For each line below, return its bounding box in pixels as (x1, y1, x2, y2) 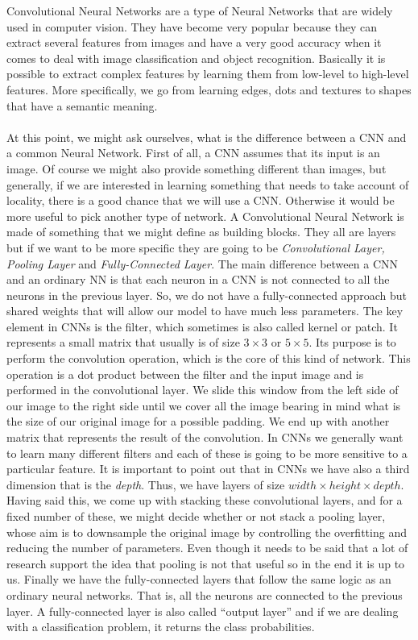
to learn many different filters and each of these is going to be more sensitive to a (6, 444, 408, 461)
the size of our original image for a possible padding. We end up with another (6, 413, 390, 430)
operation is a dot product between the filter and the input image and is (6, 365, 364, 382)
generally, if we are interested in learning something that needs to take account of (6, 176, 409, 193)
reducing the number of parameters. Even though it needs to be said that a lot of (6, 539, 408, 556)
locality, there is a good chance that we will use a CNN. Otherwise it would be (6, 192, 395, 209)
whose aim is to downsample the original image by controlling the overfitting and (6, 523, 407, 540)
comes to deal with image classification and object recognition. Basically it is (6, 49, 386, 66)
